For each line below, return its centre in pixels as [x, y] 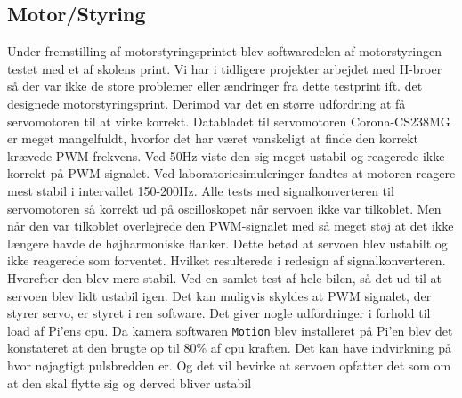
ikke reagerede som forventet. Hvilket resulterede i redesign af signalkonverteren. [227, 260]
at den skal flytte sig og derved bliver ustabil [130, 382]
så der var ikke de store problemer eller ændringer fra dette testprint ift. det [215, 86]
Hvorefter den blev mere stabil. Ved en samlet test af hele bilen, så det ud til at [225, 277]
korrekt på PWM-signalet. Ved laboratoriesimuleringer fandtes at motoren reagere [231, 173]
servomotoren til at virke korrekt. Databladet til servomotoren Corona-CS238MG [229, 121]
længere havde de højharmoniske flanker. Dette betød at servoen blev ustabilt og [227, 243]
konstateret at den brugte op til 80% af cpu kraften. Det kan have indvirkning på [230, 348]
